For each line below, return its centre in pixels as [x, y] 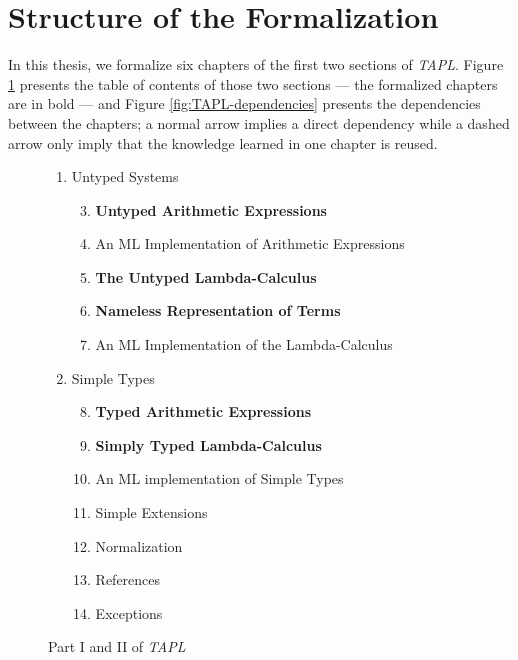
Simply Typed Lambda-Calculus [208, 444]
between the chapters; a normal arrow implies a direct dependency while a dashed [259, 122]
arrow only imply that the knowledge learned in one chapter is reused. [223, 142]
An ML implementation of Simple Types [219, 478]
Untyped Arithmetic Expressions [211, 209]
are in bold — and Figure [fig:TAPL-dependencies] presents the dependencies [244, 103]
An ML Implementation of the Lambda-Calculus [244, 344]
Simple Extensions [151, 512]
